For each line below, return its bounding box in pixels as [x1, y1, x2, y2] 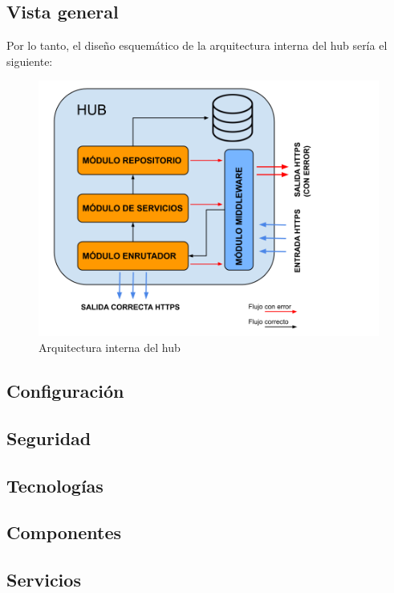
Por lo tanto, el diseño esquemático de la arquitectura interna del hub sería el [6, 37, 388, 54]
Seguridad [6, 425, 91, 450]
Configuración [6, 378, 124, 403]
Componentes [6, 520, 122, 545]
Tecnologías [6, 472, 104, 497]
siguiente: [6, 52, 53, 69]
